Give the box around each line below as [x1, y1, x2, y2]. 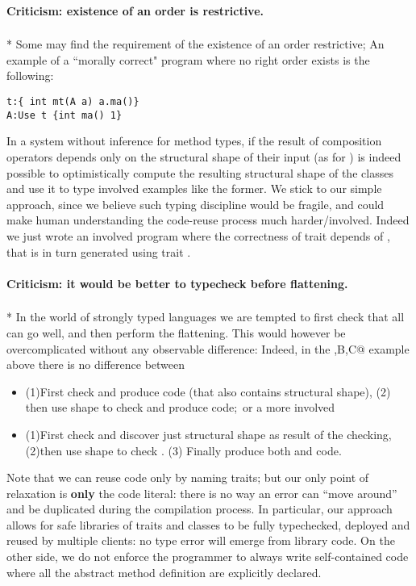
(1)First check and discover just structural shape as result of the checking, [25, 425, 392, 442]
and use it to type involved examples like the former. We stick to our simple [6, 180, 382, 197]
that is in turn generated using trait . [6, 243, 191, 260]
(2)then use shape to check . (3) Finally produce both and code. [25, 442, 342, 458]
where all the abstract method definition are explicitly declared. [6, 563, 322, 580]
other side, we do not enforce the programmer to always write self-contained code [6, 548, 409, 565]
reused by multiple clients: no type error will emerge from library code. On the [6, 532, 395, 549]
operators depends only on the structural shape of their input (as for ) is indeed [6, 148, 401, 165]
